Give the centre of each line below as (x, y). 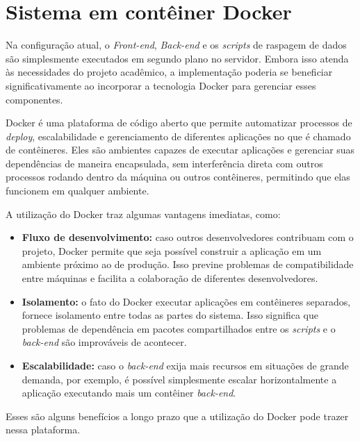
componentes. (34, 99)
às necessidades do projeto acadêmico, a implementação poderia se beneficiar (169, 72)
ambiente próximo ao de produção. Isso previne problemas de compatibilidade (188, 264)
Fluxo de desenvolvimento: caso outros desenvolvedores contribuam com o (188, 237)
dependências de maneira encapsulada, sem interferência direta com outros (164, 163)
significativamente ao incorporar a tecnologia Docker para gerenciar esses (161, 85)
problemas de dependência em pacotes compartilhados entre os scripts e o (179, 328)
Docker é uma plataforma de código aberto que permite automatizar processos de (179, 123)
